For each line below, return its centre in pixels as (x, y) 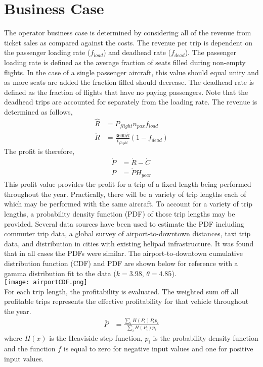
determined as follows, (38, 111)
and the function (30, 349)
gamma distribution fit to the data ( (60, 273)
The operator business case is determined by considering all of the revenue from (128, 33)
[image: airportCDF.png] (46, 282)
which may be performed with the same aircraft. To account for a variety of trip (128, 204)
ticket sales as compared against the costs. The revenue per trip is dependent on (128, 42)
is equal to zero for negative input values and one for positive (158, 349)
